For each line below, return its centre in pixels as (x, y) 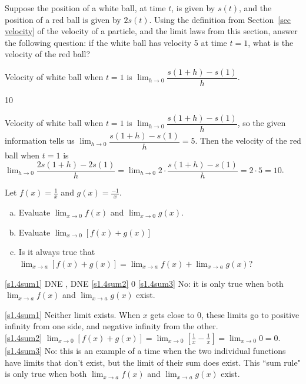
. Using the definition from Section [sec (220, 19)
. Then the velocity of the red (248, 140)
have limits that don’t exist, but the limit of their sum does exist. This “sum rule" (153, 362)
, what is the (271, 42)
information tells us (40, 140)
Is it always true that (57, 252)
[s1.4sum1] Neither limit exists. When (73, 314)
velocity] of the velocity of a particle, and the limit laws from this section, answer (151, 31)
